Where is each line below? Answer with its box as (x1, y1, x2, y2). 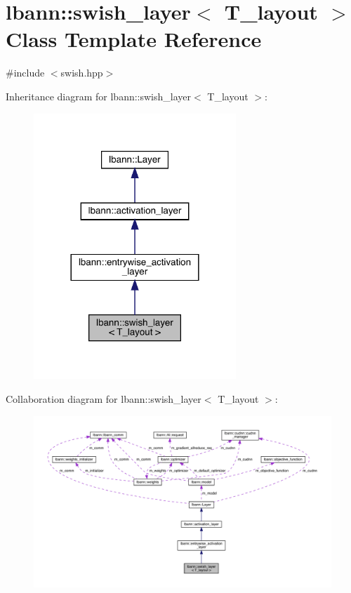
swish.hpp (60, 65, 103, 80)
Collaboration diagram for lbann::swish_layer (6, 391, 201, 406)
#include (6, 65, 45, 80)
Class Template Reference (6, 25, 262, 53)
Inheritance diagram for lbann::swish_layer (6, 88, 192, 103)
